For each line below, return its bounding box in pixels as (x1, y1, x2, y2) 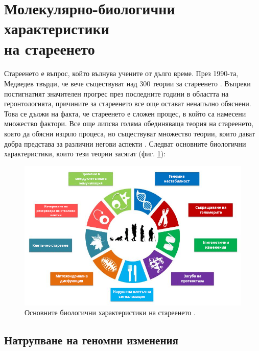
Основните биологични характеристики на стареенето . (25, 307, 196, 318)
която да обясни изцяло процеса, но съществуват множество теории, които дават (4, 128, 255, 138)
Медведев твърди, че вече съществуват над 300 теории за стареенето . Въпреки (4, 78, 251, 88)
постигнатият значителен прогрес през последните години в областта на (4, 88, 229, 99)
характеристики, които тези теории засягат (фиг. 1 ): (4, 148, 166, 159)
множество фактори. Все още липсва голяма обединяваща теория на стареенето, (4, 118, 254, 129)
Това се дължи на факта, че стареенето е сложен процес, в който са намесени (4, 108, 246, 119)
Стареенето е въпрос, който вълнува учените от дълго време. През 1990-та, (4, 68, 239, 79)
